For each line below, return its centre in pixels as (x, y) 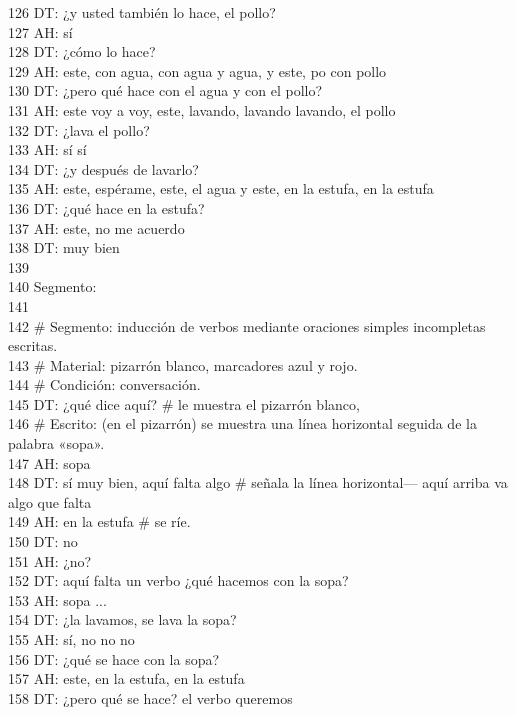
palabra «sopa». (56, 443)
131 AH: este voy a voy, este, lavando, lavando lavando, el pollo (202, 109)
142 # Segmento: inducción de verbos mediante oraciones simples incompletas (247, 325)
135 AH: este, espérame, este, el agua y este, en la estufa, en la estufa (221, 188)
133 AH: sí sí (47, 149)
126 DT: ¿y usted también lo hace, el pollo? (142, 12)
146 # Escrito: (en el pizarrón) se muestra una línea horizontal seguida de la (242, 423)
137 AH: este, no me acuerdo (96, 227)
